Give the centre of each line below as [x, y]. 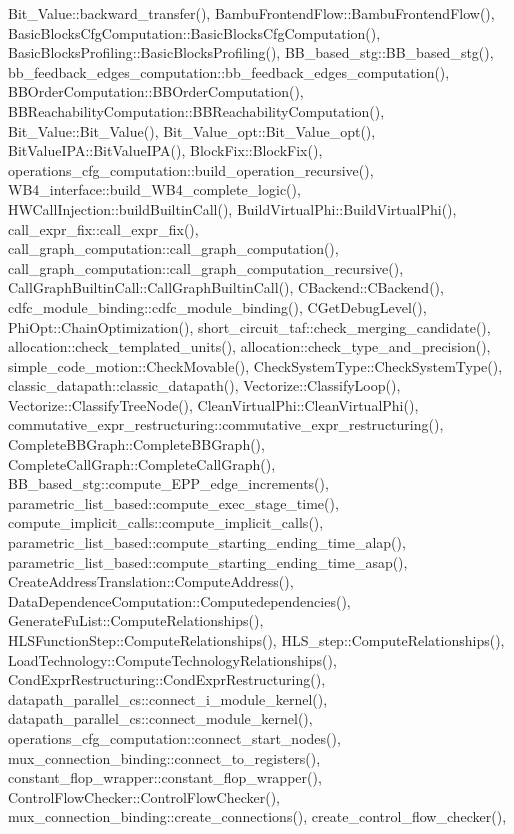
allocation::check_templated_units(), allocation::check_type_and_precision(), [249, 346]
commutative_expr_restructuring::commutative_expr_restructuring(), [226, 424]
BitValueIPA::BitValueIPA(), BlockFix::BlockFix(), [165, 150]
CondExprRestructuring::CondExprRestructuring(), [167, 679]
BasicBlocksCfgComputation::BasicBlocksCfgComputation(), [194, 32]
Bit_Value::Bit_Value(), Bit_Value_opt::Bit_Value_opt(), [192, 130]
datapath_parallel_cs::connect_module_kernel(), [160, 718]
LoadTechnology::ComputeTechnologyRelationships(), [172, 659]
